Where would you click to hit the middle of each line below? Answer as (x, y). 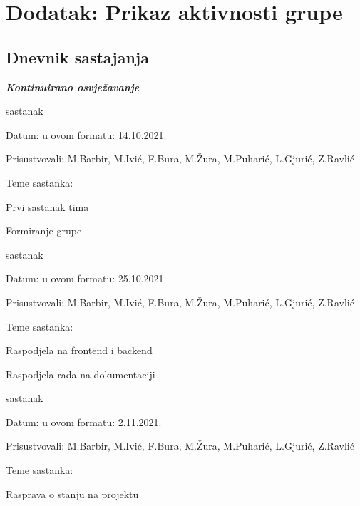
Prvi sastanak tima (47, 206)
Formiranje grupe (44, 231)
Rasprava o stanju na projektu (72, 494)
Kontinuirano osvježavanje (73, 87)
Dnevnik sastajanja (77, 57)
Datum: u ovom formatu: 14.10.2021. (86, 134)
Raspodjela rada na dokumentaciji (81, 374)
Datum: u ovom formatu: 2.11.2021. (84, 422)
